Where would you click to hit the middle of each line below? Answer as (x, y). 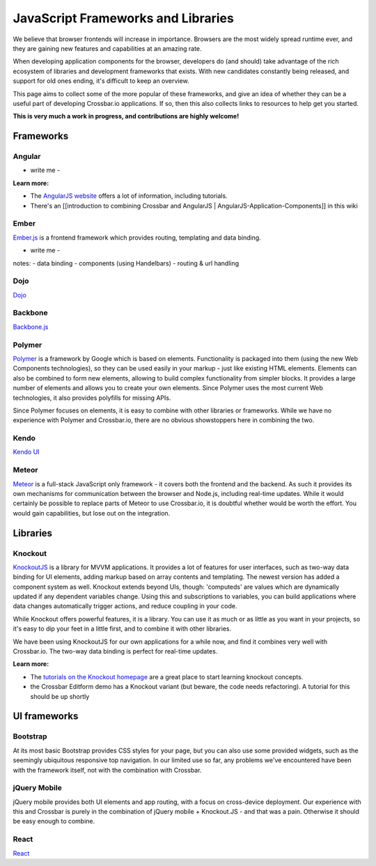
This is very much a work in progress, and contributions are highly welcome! (126, 116)
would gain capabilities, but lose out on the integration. (92, 513)
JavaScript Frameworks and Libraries (124, 18)
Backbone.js (31, 327)
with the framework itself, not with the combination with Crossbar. (107, 770)
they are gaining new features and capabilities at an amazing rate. (107, 48)
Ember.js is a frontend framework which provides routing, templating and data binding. (137, 238)
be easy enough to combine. (54, 821)
